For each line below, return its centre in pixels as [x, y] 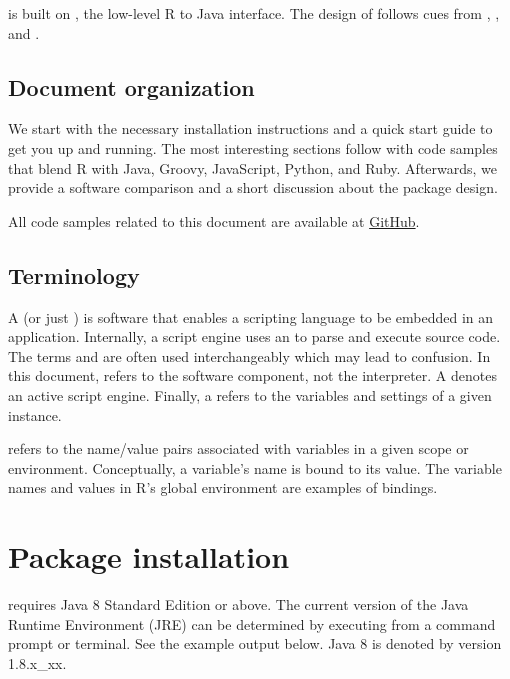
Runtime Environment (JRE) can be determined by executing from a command [252, 623]
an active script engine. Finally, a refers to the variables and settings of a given [250, 394]
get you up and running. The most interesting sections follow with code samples [253, 147]
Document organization [131, 86]
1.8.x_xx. [37, 662]
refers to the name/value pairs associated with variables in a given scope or [238, 448]
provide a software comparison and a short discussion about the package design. [253, 187]
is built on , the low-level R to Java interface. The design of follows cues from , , [254, 13]
